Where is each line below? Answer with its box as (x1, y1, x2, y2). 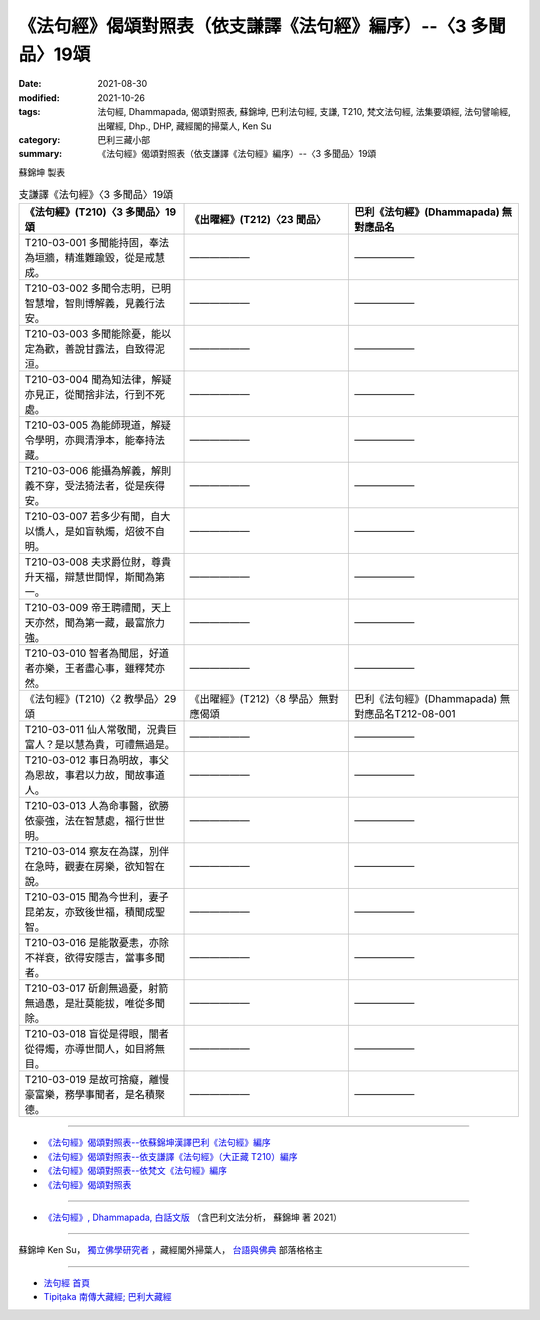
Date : (18, 78, 42, 90)
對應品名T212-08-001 (354, 707, 456, 721)
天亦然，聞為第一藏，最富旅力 (24, 616, 165, 630)
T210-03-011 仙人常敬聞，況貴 (24, 723, 167, 737)
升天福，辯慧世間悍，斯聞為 (24, 570, 155, 584)
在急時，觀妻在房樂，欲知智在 (24, 860, 165, 874)
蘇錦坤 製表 (18, 166, 65, 178)
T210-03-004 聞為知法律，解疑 (24, 373, 172, 387)
